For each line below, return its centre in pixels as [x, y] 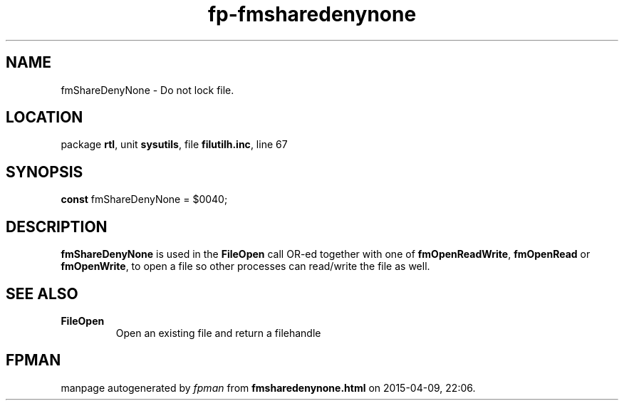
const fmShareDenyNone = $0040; [144, 199]
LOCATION [45, 118]
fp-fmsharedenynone [312, 14]
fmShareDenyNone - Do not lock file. [147, 90]
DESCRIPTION [57, 227]
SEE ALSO [42, 293]
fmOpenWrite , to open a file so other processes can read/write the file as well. [245, 266]
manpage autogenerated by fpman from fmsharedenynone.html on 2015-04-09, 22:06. [268, 387]
